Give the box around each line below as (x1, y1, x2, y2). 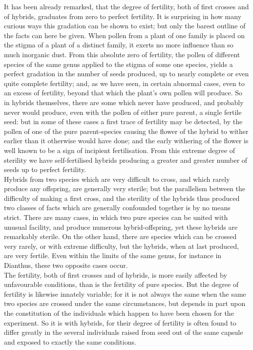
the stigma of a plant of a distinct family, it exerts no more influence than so (4, 40, 233, 50)
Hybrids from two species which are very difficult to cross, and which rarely (4, 174, 230, 184)
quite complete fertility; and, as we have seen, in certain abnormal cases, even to (4, 78, 245, 88)
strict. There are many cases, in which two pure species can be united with (4, 212, 228, 222)
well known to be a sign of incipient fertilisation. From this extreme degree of (4, 145, 235, 155)
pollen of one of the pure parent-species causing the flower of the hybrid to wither (4, 126, 249, 136)
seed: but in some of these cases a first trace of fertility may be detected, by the (4, 116, 243, 127)
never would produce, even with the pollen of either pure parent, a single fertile (4, 107, 242, 117)
